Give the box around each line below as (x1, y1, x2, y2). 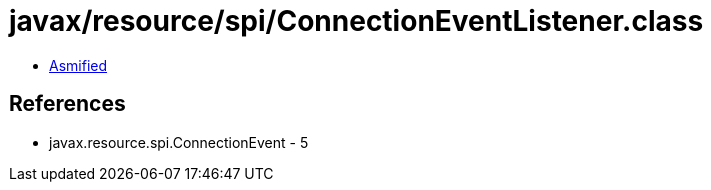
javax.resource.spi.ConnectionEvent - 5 (49, 133, 309, 151)
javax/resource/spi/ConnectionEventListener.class (9, 4, 704, 38)
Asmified (49, 56, 108, 74)
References (9, 91, 126, 117)
